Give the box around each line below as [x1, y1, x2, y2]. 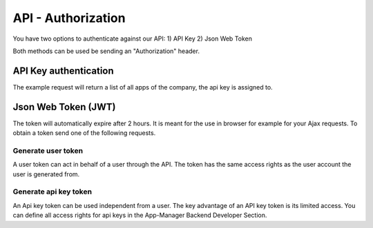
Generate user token [12, 145, 83, 155]
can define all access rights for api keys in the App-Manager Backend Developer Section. [12, 211, 267, 220]
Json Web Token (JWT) [12, 101, 116, 113]
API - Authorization [12, 10, 126, 25]
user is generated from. [12, 169, 80, 178]
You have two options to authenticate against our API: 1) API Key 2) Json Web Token [12, 34, 252, 43]
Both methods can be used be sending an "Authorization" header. [12, 47, 200, 55]
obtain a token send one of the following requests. [12, 129, 156, 137]
